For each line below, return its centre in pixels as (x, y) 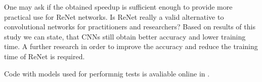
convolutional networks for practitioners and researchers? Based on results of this (130, 27)
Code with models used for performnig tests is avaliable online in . (107, 73)
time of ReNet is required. (45, 56)
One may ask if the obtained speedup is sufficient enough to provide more (118, 7)
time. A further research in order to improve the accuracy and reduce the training (131, 46)
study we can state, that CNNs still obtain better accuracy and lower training (125, 36)
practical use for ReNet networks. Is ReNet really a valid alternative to (114, 16)
